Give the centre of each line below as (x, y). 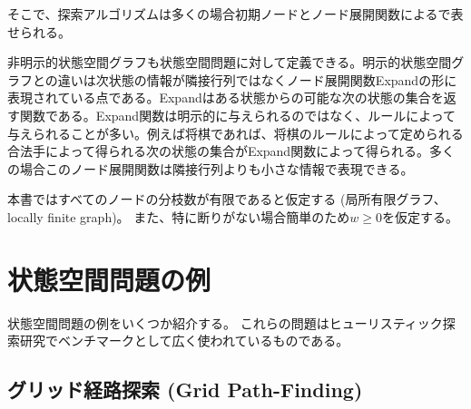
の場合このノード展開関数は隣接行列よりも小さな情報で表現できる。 (211, 168)
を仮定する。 (420, 216)
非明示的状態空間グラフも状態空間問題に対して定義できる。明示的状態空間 (230, 62)
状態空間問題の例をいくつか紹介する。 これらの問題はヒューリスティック (225, 322)
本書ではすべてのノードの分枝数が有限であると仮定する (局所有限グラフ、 (227, 199)
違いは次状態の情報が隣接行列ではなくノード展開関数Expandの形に (257, 79)
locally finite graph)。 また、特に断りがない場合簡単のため (179, 216)
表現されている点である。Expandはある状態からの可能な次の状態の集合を (226, 97)
